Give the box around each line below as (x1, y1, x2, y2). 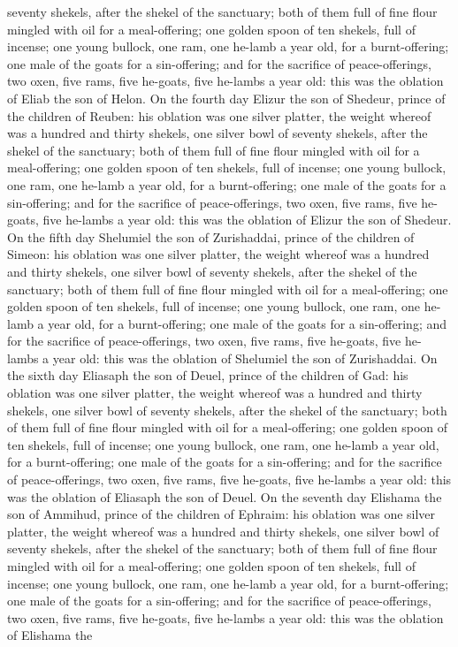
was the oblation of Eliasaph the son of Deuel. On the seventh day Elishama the (7, 487, 442, 506)
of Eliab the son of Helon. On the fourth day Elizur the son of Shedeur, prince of (7, 88, 446, 107)
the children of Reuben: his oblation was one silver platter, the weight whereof (7, 106, 431, 125)
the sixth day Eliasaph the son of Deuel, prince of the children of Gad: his (7, 366, 408, 384)
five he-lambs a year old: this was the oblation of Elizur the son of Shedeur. (42, 210, 452, 229)
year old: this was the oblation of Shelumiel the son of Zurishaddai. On (52, 348, 438, 367)
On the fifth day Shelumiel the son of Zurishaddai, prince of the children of (7, 227, 415, 246)
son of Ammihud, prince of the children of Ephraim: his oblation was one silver (7, 505, 436, 523)
